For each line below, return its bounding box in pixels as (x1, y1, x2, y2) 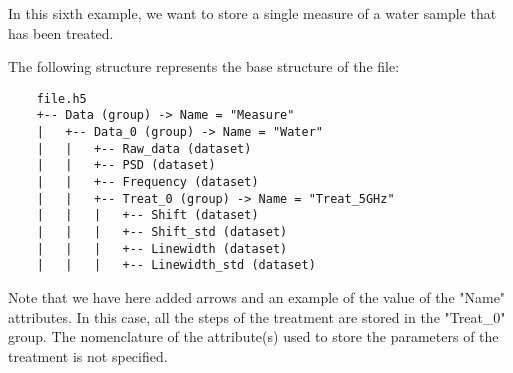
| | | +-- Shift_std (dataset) (36, 225, 288, 240)
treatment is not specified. (8, 345, 168, 366)
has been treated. (8, 22, 114, 43)
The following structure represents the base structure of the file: (8, 56, 400, 77)
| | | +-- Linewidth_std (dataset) (36, 258, 316, 273)
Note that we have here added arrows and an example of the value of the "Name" (8, 287, 506, 307)
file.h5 (36, 91, 87, 106)
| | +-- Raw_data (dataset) (36, 141, 252, 156)
